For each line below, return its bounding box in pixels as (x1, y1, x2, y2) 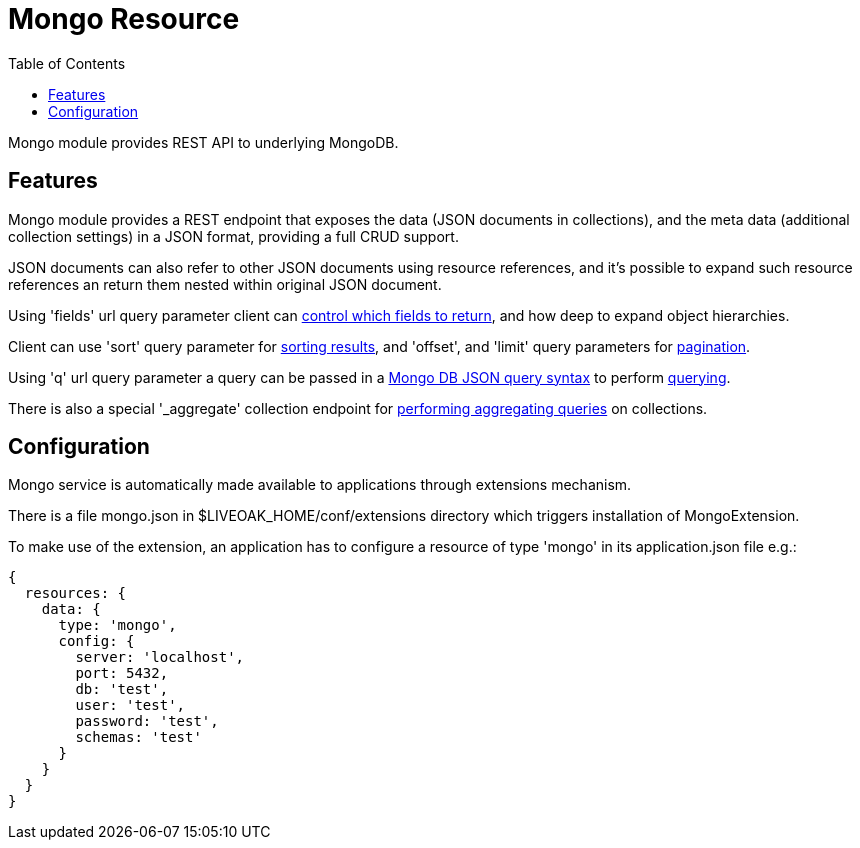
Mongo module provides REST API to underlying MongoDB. (8, 133, 399, 151)
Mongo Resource (8, 2, 240, 36)
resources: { (24, 585, 127, 602)
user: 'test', (75, 697, 186, 714)
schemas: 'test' (75, 729, 202, 746)
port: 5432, (75, 665, 169, 682)
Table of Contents (8, 54, 126, 72)
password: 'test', (75, 713, 219, 730)
